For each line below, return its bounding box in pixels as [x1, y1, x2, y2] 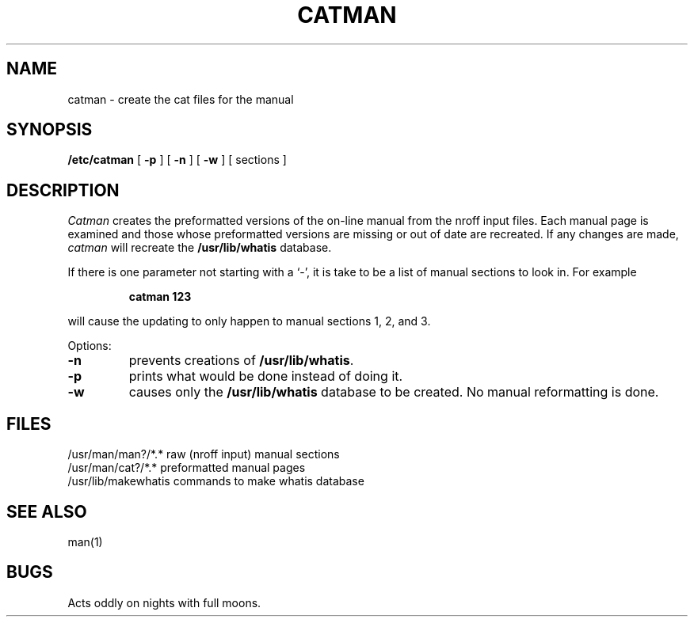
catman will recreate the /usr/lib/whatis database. [67, 241, 332, 255]
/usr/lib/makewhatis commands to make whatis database [67, 474, 364, 488]
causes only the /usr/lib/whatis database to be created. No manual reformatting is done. [128, 384, 659, 401]
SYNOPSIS [6, 120, 93, 140]
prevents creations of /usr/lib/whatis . [128, 352, 354, 369]
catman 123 [128, 290, 192, 304]
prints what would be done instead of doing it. [128, 368, 403, 385]
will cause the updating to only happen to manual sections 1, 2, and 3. [67, 314, 431, 329]
